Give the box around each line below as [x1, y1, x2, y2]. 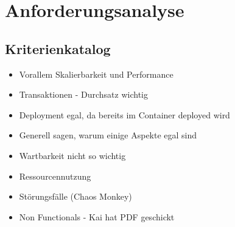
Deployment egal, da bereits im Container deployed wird [19, 108, 230, 121]
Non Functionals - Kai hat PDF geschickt [19, 210, 175, 223]
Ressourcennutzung [19, 169, 91, 182]
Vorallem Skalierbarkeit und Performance [19, 67, 174, 80]
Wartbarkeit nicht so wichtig [19, 149, 126, 161]
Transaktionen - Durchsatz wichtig [19, 88, 148, 101]
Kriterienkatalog [5, 39, 111, 58]
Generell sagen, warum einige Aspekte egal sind [19, 129, 197, 141]
